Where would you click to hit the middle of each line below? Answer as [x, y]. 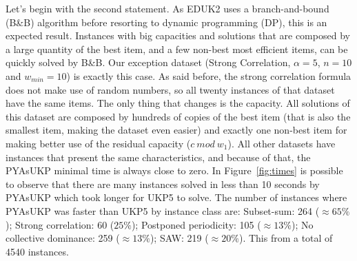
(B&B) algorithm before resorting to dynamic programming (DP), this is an [166, 22]
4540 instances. [37, 251]
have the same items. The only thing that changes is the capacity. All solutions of [178, 103]
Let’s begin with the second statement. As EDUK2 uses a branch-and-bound [167, 8]
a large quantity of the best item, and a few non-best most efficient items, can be [177, 49]
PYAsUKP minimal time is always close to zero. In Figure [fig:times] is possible [174, 170]
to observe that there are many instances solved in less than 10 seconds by [163, 184]
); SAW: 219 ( [179, 238]
